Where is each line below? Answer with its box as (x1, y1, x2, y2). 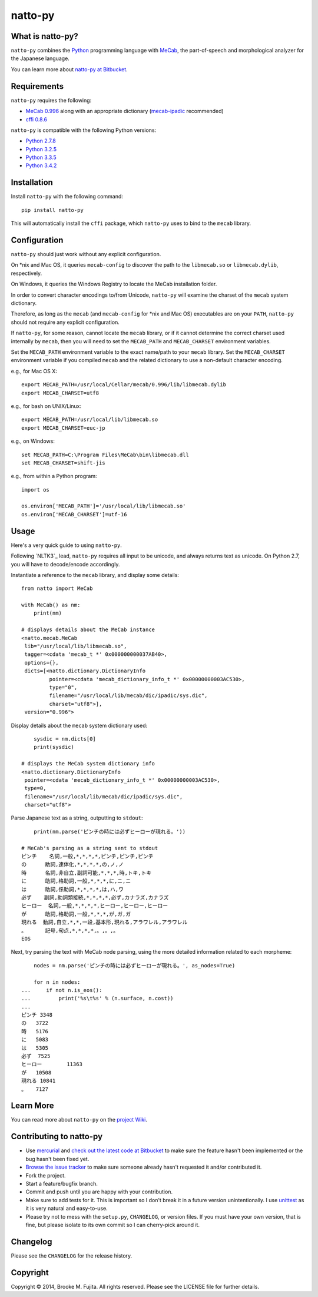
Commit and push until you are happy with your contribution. (25, 1188, 173, 1195)
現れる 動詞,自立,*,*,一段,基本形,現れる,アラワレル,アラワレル (21, 919, 188, 926)
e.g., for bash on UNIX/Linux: (11, 402, 82, 409)
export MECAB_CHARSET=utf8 (21, 389, 100, 396)
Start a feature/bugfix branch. (25, 1180, 98, 1187)
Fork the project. (25, 1172, 66, 1179)
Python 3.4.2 (25, 162, 57, 169)
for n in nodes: (33, 978, 81, 986)
